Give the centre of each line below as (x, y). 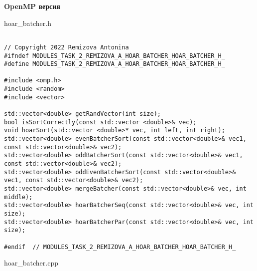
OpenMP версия (32, 6)
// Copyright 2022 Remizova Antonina (66, 47)
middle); (18, 197)
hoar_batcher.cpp (31, 263)
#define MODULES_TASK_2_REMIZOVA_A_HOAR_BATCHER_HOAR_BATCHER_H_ (115, 64)
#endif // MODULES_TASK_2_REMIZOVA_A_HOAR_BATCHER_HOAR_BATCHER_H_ (120, 247)
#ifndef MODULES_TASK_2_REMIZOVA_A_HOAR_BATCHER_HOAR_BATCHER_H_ (115, 56)
